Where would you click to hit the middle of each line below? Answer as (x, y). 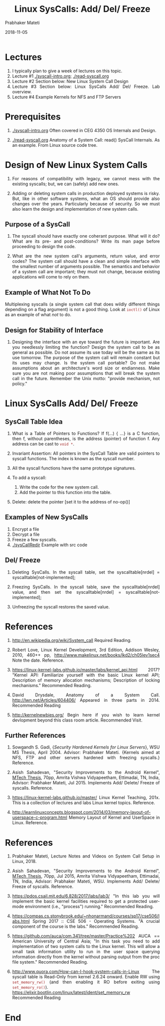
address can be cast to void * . (43, 444)
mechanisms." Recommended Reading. (52, 685)
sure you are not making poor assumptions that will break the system (86, 373)
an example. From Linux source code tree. (55, 145)
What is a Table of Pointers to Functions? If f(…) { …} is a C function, (86, 433)
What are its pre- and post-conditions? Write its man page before (86, 241)
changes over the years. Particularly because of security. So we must (86, 204)
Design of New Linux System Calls (76, 165)
